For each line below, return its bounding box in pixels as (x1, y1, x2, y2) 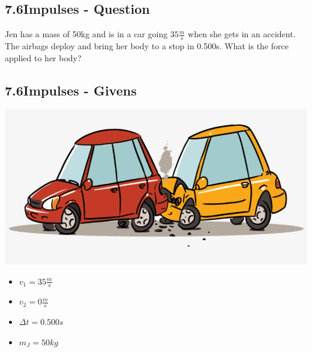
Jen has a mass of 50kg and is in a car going (5, 28, 168, 40)
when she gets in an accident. (188, 28, 296, 40)
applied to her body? (5, 51, 82, 64)
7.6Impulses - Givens (5, 80, 137, 99)
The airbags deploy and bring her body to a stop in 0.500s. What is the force (5, 40, 289, 52)
